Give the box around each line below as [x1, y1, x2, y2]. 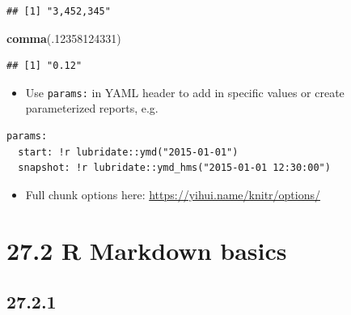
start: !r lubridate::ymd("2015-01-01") [18, 146, 239, 158]
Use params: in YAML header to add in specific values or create [25, 83, 345, 100]
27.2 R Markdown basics [6, 233, 287, 266]
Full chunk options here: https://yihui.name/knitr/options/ [25, 185, 320, 202]
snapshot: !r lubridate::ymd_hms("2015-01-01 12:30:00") [18, 162, 331, 174]
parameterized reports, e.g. [25, 100, 159, 117]
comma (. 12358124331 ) [6, 29, 121, 46]
